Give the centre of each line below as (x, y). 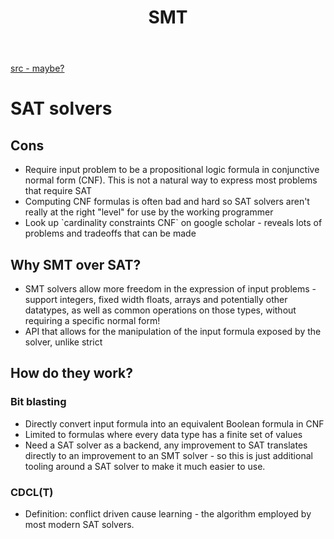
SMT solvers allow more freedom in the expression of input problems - (170, 289)
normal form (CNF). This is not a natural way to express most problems (171, 180)
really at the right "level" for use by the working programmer (149, 212)
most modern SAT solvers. (79, 524)
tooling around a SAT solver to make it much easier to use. (145, 466)
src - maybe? (37, 68)
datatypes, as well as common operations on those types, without (160, 310)
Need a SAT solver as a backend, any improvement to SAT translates (166, 445)
